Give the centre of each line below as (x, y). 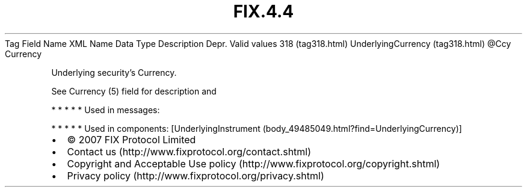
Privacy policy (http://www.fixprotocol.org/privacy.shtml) (196, 175)
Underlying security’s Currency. (114, 72)
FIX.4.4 (263, 11)
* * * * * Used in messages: (106, 110)
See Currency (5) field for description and (134, 91)
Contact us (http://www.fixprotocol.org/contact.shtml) (189, 151)
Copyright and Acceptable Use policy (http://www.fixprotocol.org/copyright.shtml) (254, 163)
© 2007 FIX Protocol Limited (131, 139)
